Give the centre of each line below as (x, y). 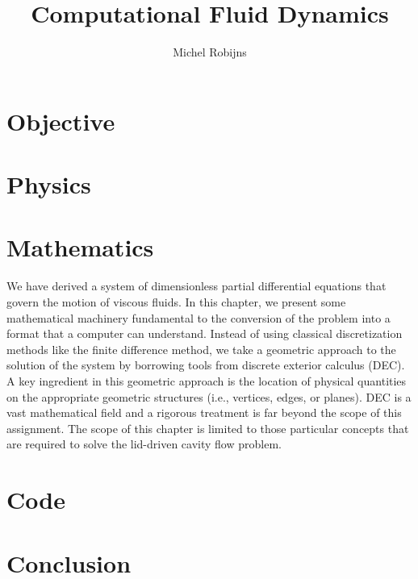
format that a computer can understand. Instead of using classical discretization (205, 333)
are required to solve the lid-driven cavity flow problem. (144, 444)
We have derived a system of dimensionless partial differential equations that (196, 286)
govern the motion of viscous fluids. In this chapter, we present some (176, 302)
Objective (61, 121)
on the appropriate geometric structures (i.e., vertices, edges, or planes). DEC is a (209, 396)
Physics (49, 184)
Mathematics (80, 247)
